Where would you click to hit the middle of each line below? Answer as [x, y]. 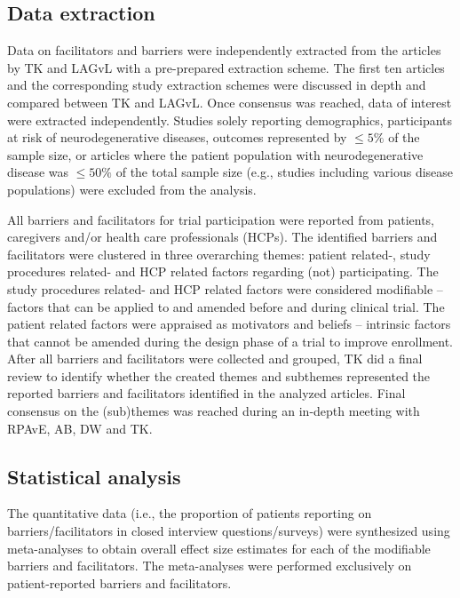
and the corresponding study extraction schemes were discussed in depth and [217, 85]
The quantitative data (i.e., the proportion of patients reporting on [190, 513]
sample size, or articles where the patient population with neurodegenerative [215, 154]
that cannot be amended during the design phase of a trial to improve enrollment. [230, 341]
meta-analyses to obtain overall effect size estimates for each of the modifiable [219, 548]
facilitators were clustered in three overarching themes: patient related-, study [219, 254]
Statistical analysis [94, 476]
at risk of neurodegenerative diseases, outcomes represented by [177, 137]
